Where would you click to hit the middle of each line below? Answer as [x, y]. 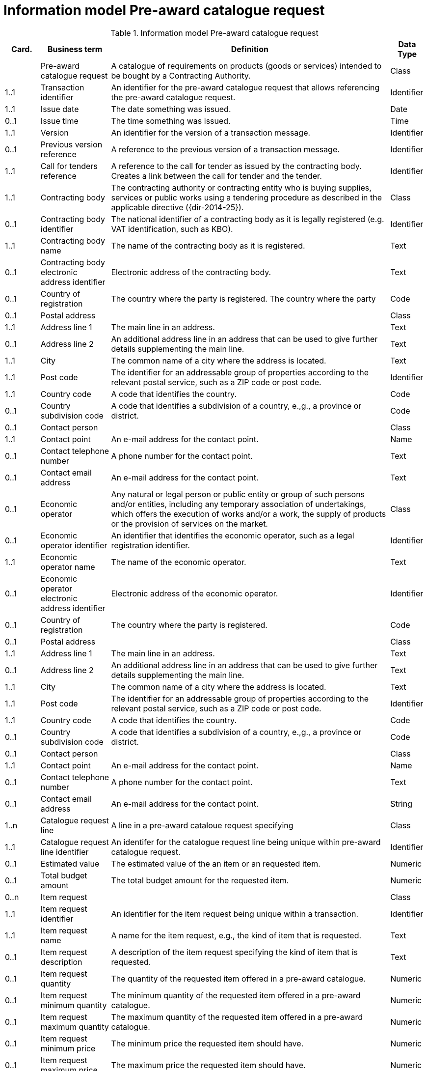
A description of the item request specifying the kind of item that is [235, 952]
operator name [68, 567]
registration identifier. [150, 545]
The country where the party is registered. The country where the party [243, 298]
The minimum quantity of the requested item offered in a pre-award [236, 995]
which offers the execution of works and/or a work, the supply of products [249, 514]
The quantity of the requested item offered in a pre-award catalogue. [239, 978]
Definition [250, 49]
